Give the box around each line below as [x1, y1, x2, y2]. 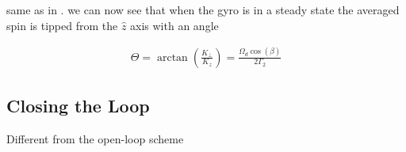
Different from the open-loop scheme [6, 130, 184, 146]
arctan [156, 51, 188, 63]
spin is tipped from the [6, 17, 118, 33]
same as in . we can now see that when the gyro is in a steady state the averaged [6, 2, 400, 17]
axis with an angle [130, 17, 219, 33]
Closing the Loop [6, 93, 150, 117]
